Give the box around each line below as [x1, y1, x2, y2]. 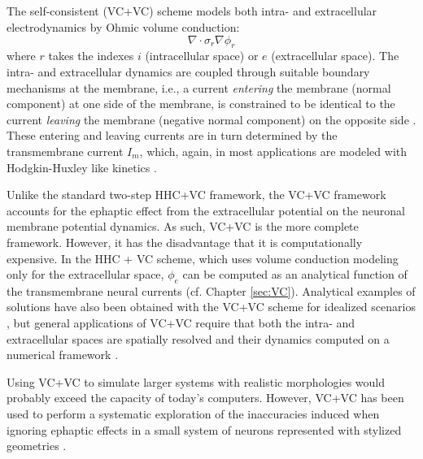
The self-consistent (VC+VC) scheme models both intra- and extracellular [7, 2, 377, 19]
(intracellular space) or [145, 47, 259, 64]
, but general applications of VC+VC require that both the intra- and [7, 314, 355, 331]
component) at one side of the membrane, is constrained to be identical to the [7, 95, 395, 112]
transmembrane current [7, 142, 124, 159]
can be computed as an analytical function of [182, 266, 408, 283]
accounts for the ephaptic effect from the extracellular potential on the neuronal [7, 201, 405, 219]
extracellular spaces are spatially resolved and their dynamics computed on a [7, 330, 390, 347]
